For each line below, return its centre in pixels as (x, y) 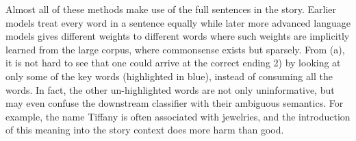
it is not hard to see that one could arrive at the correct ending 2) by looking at (173, 63)
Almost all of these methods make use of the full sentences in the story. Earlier (171, 9)
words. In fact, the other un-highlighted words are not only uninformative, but (170, 89)
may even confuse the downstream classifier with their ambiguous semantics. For (175, 103)
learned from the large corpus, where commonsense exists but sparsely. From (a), (175, 49)
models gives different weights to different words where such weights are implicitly (178, 36)
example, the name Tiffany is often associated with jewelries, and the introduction (178, 116)
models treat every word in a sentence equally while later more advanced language (178, 22)
